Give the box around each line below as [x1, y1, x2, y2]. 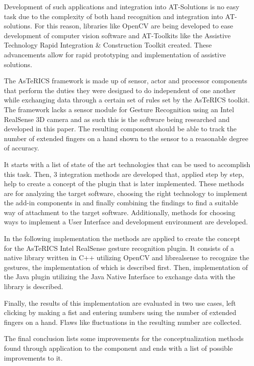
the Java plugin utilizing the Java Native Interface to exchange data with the [4, 271, 235, 282]
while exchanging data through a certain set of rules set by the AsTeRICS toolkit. [4, 95, 250, 105]
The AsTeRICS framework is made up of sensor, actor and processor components [4, 75, 248, 86]
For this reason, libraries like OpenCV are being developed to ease [34, 21, 233, 31]
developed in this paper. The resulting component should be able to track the [4, 123, 237, 134]
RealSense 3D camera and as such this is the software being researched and [4, 114, 230, 124]
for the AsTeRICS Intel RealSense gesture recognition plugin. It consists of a [4, 243, 234, 253]
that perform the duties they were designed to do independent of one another [4, 85, 236, 95]
